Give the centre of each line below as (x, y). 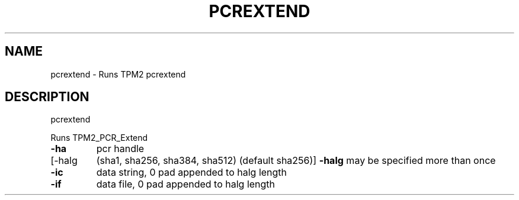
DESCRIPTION (47, 97)
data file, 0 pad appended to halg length (186, 184)
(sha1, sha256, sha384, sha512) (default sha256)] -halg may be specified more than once (296, 161)
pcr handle (120, 149)
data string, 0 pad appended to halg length (192, 172)
